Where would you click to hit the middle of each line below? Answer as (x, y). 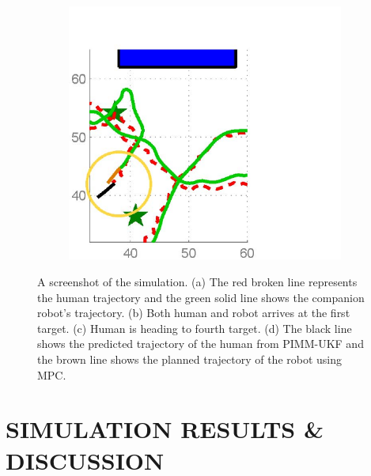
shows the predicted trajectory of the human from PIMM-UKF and (201, 344)
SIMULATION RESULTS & (165, 429)
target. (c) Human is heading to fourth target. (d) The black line (195, 328)
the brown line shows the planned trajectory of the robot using (190, 359)
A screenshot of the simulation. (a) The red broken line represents (197, 282)
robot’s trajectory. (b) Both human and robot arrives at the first (194, 313)
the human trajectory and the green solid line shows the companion (201, 297)
